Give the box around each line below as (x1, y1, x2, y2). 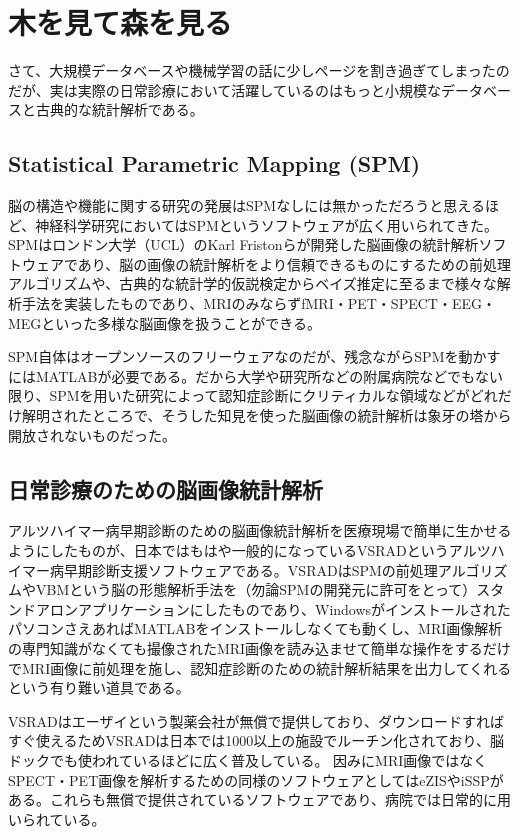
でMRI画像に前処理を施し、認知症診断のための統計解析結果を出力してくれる (8, 657, 512, 678)
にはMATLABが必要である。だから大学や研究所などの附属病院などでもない (8, 365, 504, 386)
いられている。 (8, 808, 106, 829)
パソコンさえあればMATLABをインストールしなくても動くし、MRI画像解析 (8, 618, 503, 639)
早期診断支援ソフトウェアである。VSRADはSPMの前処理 (63, 559, 438, 580)
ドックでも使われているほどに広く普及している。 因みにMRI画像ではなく (8, 749, 488, 770)
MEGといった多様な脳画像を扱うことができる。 (8, 312, 322, 333)
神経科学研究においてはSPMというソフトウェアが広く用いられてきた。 (35, 214, 498, 235)
